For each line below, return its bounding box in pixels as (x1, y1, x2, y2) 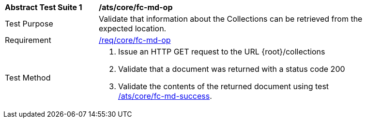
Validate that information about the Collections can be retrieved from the (99, 14, 363, 24)
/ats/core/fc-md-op (99, 2, 173, 12)
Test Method (5, 73, 51, 82)
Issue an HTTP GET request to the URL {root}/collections (118, 47, 325, 56)
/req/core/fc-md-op (99, 35, 171, 45)
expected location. (99, 24, 167, 33)
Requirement (5, 35, 51, 45)
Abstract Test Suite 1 (5, 2, 82, 12)
